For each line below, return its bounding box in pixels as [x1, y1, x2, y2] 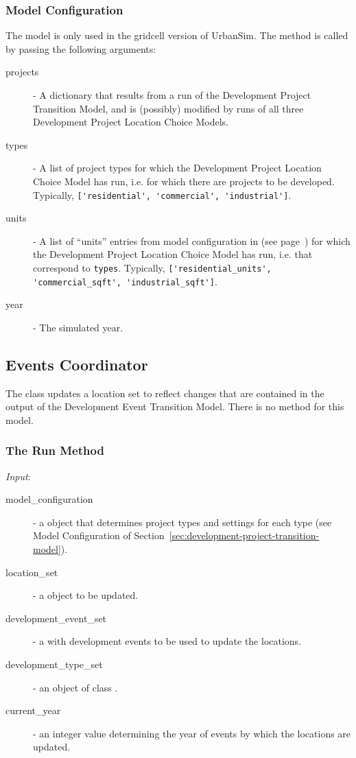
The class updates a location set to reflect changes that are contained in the [5, 386, 324, 400]
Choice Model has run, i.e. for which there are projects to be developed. [33, 174, 335, 188]
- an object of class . [33, 680, 118, 694]
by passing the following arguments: [5, 41, 156, 56]
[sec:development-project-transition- [169, 528, 320, 543]
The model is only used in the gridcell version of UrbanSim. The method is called [5, 28, 348, 43]
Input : [5, 469, 31, 483]
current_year [5, 703, 61, 718]
